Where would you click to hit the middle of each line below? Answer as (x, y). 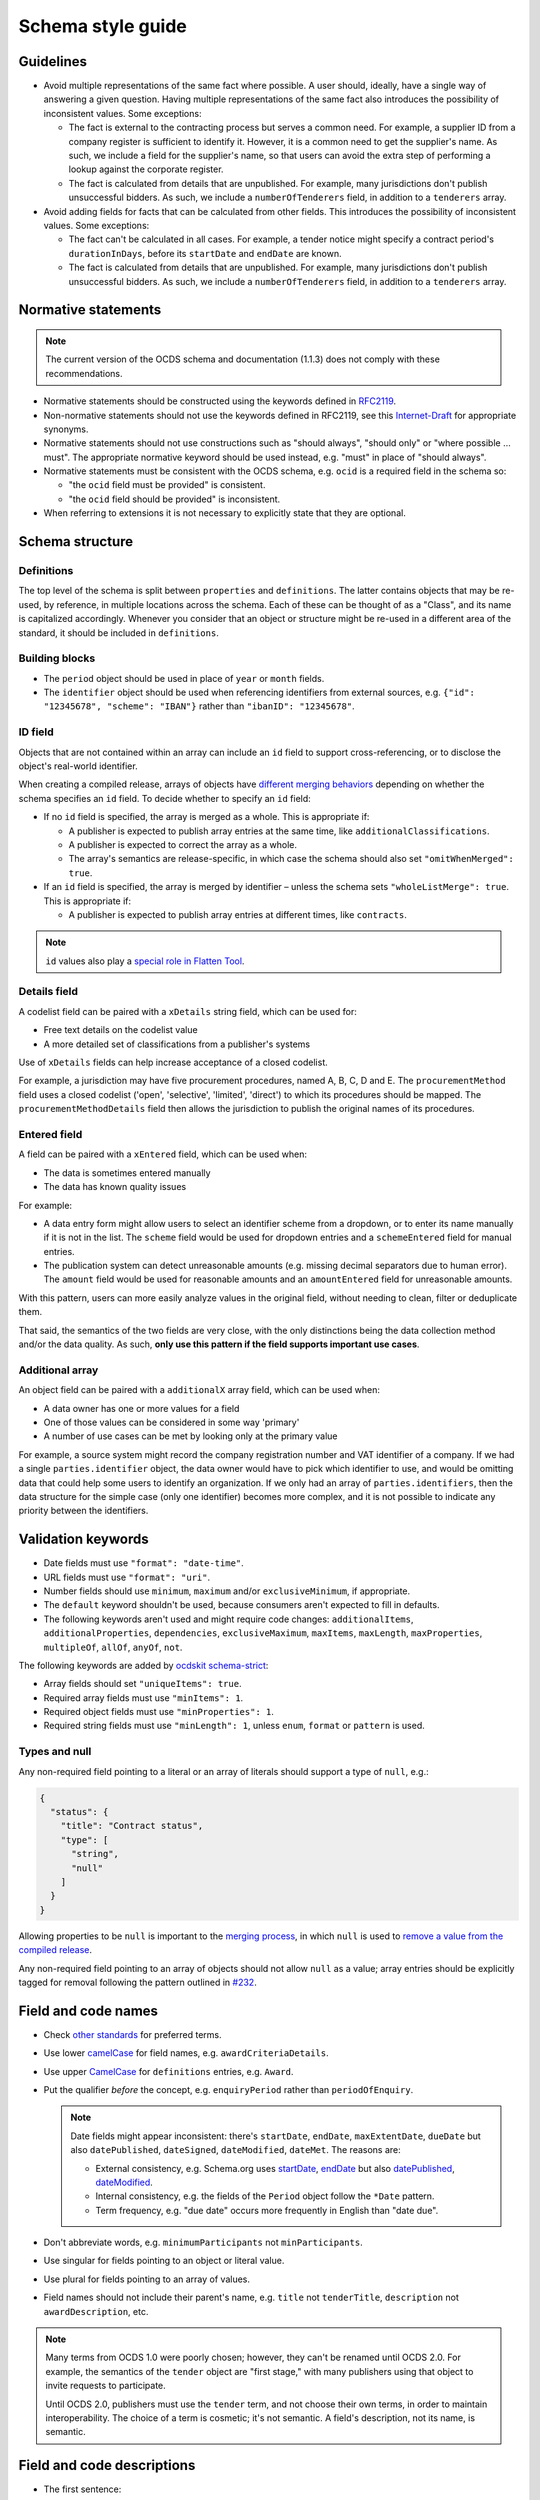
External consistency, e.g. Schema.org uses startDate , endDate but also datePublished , (275, 2168)
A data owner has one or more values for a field (141, 1408)
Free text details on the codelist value (121, 1030)
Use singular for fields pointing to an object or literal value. (164, 2261)
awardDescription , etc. (96, 2311)
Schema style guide (102, 26)
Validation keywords (83, 1539)
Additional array (58, 1370)
